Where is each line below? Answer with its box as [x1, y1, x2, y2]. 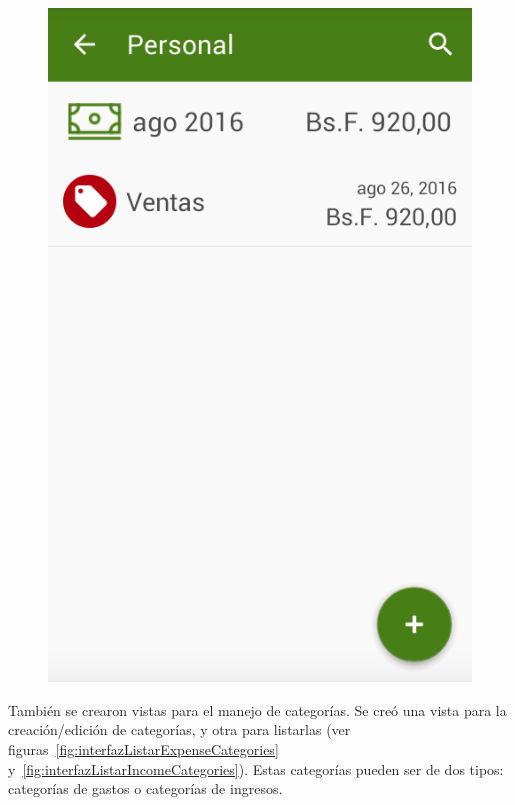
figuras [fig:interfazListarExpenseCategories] [8, 738, 279, 759]
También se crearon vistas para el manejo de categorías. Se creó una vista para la [8, 699, 507, 720]
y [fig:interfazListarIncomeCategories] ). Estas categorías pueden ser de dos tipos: [8, 758, 504, 779]
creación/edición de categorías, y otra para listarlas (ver [8, 719, 351, 740]
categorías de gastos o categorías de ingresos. [8, 778, 283, 799]
